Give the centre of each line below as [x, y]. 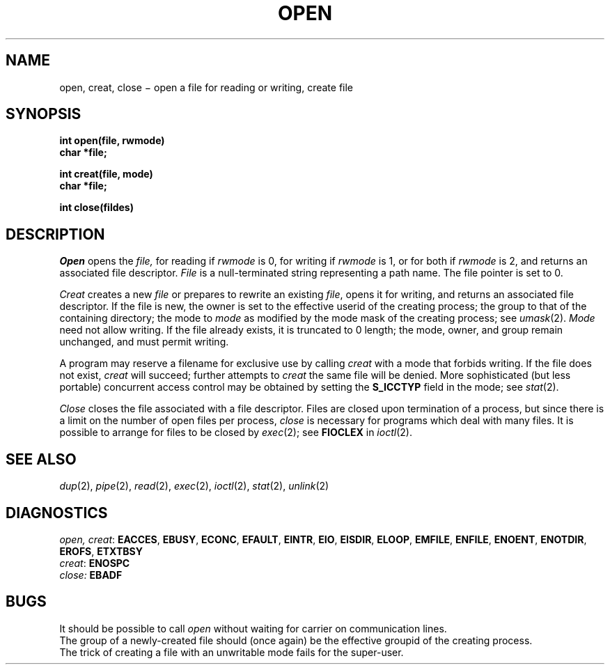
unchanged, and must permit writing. [144, 342]
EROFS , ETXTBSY [101, 551]
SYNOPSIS [44, 114]
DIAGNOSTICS [57, 513]
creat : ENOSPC [95, 563]
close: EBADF [91, 575]
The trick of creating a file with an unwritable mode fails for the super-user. [232, 652]
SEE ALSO [41, 459]
